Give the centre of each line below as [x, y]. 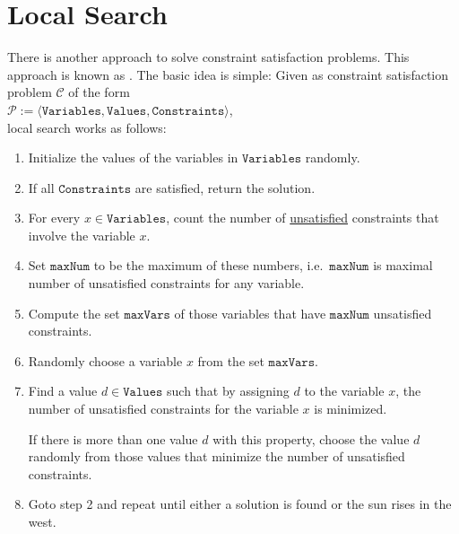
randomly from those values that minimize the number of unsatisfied [217, 456]
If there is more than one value [113, 438]
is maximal [403, 265]
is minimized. [351, 409]
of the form [99, 92]
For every [54, 218]
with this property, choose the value [311, 438]
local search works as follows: [87, 127]
